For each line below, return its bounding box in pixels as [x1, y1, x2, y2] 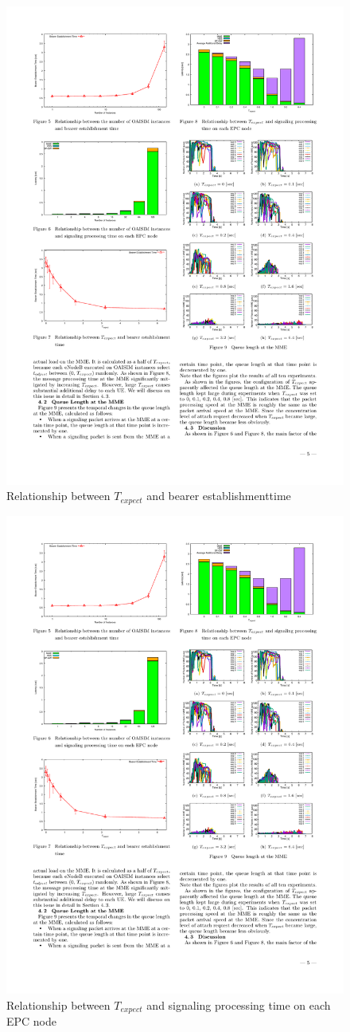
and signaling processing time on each [146, 997, 331, 1014]
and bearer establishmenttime [146, 487, 291, 504]
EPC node [6, 1013, 57, 1030]
